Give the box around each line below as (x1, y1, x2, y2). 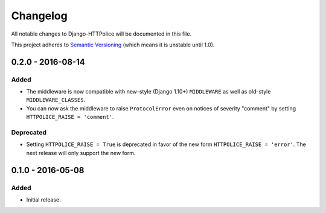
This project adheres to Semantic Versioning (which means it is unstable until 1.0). (11, 41, 215, 48)
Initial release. (26, 196, 61, 203)
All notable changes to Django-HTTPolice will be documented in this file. (11, 30, 192, 37)
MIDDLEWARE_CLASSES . (26, 97, 86, 104)
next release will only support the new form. (26, 149, 136, 156)
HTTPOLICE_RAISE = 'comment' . (26, 113, 114, 121)
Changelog (11, 9, 68, 22)
